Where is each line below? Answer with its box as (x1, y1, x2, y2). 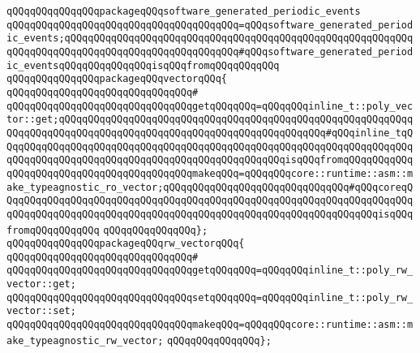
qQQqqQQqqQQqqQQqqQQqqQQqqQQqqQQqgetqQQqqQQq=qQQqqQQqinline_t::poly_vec (6, 100, 414, 112)
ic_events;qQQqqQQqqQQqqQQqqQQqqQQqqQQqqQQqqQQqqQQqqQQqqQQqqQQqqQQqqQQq (6, 32, 414, 45)
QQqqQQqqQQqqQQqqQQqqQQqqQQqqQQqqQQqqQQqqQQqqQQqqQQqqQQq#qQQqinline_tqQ (6, 127, 414, 139)
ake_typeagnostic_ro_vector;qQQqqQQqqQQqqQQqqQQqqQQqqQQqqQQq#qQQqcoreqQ (6, 181, 414, 193)
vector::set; (6, 305, 76, 317)
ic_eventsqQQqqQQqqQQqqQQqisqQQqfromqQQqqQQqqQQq (6, 59, 280, 71)
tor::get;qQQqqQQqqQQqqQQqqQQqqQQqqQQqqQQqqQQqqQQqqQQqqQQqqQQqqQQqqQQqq (6, 114, 414, 126)
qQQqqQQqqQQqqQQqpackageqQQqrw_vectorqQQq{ (6, 238, 245, 250)
